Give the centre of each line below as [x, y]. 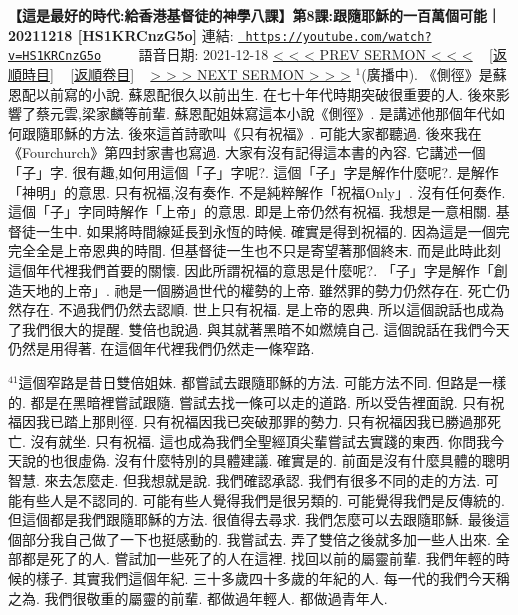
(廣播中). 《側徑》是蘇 [434, 74]
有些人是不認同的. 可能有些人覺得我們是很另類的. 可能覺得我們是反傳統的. [263, 499]
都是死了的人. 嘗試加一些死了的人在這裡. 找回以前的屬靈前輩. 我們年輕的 [258, 558]
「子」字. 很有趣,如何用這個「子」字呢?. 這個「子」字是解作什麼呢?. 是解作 [253, 172]
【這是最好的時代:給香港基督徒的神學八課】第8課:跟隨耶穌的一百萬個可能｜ [254, 15]
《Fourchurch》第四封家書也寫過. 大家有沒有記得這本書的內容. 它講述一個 [247, 152]
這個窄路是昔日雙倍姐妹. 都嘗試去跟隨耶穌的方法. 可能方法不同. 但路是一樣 [262, 382]
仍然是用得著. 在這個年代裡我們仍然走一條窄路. [161, 348]
